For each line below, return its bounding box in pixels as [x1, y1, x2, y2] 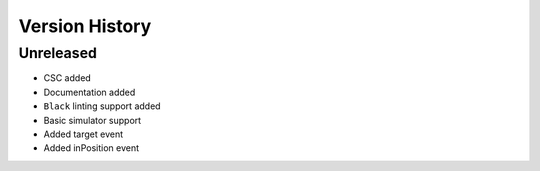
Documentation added [43, 86, 136, 98]
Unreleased [18, 44, 97, 62]
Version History [18, 15, 152, 37]
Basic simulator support [43, 114, 142, 126]
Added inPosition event [43, 142, 140, 154]
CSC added [43, 72, 92, 84]
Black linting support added [43, 100, 161, 112]
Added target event [43, 128, 124, 140]
